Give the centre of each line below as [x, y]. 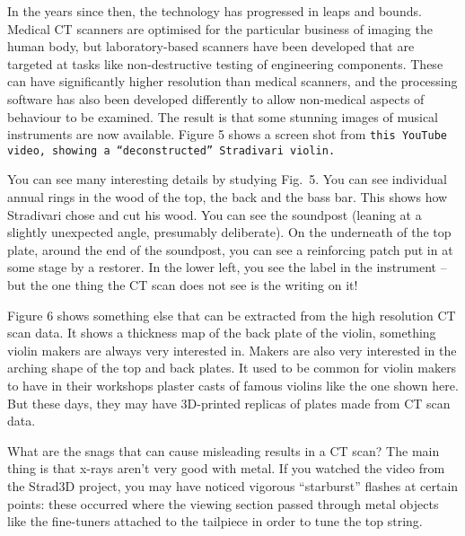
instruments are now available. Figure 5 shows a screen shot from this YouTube [227, 134]
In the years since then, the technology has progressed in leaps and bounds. [215, 11]
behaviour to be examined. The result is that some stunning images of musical [223, 116]
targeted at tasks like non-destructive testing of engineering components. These [225, 63]
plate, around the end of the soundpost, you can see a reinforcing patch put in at [230, 249]
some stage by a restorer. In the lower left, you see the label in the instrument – [227, 267]
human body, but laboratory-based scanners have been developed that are [211, 46]
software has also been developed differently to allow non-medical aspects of [216, 98]
